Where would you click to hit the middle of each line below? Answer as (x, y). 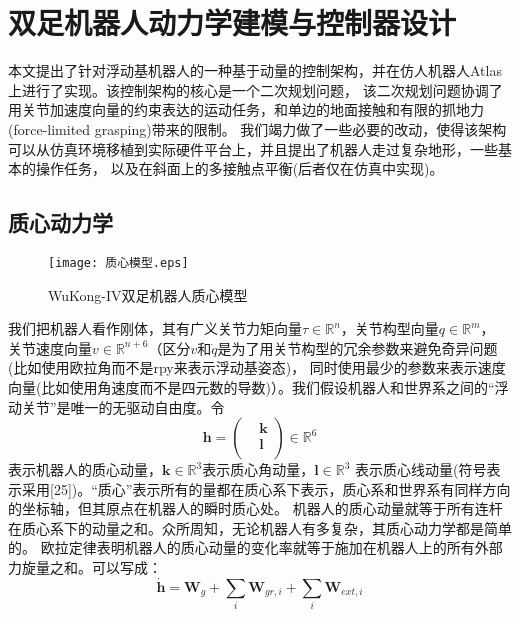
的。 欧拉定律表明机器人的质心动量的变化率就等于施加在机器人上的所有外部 (255, 547)
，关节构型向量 (389, 328)
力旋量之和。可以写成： (85, 567)
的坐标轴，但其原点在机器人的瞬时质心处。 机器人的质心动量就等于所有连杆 (255, 508)
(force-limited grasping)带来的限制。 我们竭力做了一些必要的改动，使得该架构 (257, 128)
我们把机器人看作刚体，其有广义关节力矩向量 (155, 328)
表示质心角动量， (258, 469)
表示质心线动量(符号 (421, 469)
